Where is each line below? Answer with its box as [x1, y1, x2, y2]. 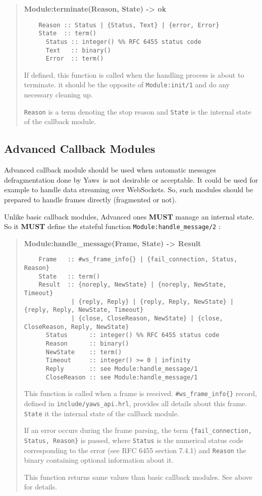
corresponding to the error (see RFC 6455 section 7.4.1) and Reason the [24, 445, 246, 455]
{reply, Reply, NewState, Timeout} [24, 306, 144, 314]
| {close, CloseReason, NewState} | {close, [71, 314, 223, 322]
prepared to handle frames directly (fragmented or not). [4, 194, 177, 204]
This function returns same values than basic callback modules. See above [24, 471, 252, 482]
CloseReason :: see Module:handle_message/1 [45, 373, 198, 381]
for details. [24, 481, 57, 492]
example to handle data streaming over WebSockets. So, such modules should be [4, 184, 253, 195]
